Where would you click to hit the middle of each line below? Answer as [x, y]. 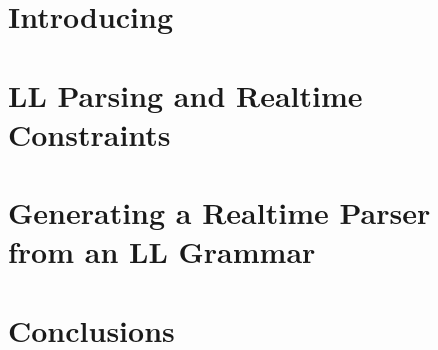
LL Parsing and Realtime [185, 94]
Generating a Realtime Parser [219, 212]
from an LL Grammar [162, 251]
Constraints [89, 133]
